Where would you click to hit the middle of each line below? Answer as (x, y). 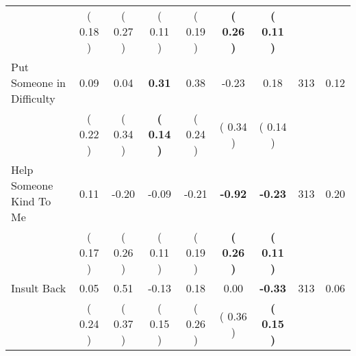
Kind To (31, 201)
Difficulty (33, 98)
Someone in (39, 82)
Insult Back (39, 288)
